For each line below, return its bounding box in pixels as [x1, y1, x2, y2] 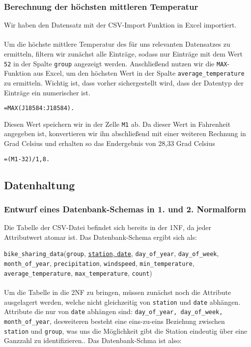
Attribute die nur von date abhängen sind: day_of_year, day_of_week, [4, 306, 223, 317]
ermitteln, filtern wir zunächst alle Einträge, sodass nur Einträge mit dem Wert [4, 49, 243, 58]
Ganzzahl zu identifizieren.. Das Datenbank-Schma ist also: [4, 335, 182, 346]
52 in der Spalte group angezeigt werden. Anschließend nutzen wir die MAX [4, 58, 227, 68]
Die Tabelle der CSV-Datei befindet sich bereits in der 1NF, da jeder [4, 222, 212, 232]
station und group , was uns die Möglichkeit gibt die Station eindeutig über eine [4, 325, 248, 336]
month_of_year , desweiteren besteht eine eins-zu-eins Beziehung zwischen [4, 316, 225, 326]
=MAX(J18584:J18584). [4, 105, 75, 112]
